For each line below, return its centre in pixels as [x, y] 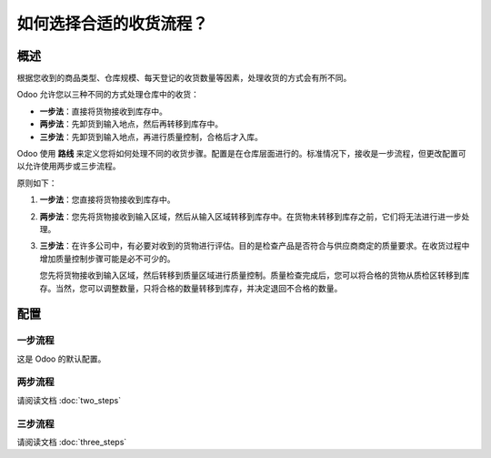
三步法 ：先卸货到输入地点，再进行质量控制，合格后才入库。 [151, 137]
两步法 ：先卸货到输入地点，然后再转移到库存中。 [131, 124]
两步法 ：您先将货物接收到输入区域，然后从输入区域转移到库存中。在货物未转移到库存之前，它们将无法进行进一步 [251, 216]
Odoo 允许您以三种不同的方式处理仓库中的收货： [108, 95]
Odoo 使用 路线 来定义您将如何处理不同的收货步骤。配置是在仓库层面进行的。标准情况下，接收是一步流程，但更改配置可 [241, 154]
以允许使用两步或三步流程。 [69, 166]
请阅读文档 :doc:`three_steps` [72, 442]
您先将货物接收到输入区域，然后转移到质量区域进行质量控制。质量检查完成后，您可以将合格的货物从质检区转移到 [251, 275]
